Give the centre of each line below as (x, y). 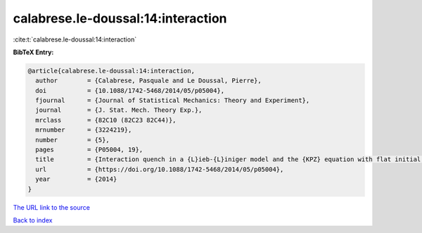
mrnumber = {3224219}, (84, 130)
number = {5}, (73, 140)
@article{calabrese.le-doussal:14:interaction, (111, 71)
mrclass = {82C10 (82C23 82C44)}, (106, 120)
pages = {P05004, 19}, (89, 150)
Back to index (33, 220)
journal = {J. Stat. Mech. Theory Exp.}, (119, 110)
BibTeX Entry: (33, 52)
